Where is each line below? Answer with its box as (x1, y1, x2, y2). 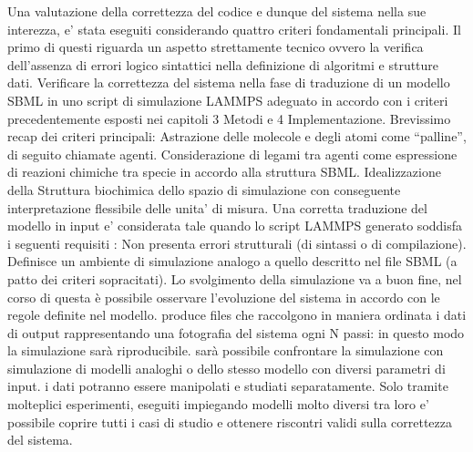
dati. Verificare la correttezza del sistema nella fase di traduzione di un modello (7, 73, 450, 92)
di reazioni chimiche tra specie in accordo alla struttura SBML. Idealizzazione (7, 162, 441, 181)
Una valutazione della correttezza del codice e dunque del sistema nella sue (7, 2, 427, 20)
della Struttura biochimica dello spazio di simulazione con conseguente (7, 180, 401, 199)
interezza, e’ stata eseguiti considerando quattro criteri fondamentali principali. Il (7, 19, 461, 38)
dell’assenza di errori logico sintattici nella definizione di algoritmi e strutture (7, 55, 439, 74)
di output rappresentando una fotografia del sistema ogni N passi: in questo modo (7, 323, 465, 342)
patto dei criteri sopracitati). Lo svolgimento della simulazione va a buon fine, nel (7, 269, 462, 288)
